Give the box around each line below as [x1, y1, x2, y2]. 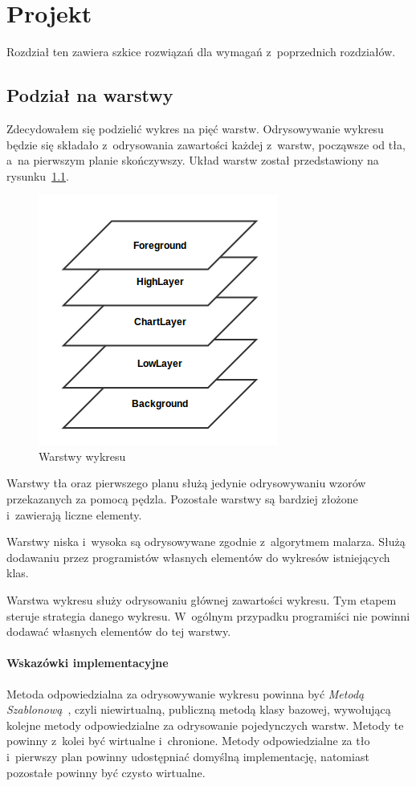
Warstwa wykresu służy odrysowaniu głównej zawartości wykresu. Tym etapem [6, 592, 397, 609]
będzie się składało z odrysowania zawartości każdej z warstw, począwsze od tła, [6, 136, 406, 153]
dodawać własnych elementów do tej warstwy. [6, 623, 231, 640]
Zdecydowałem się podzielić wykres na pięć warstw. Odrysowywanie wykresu [6, 120, 384, 136]
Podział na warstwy [6, 83, 173, 108]
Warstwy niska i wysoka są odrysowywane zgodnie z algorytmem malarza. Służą [6, 533, 406, 550]
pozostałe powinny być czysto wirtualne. [6, 764, 206, 780]
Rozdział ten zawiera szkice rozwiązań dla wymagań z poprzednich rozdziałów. [6, 43, 396, 60]
